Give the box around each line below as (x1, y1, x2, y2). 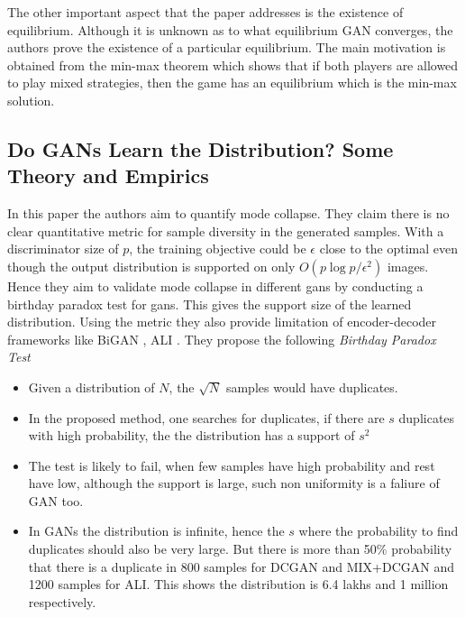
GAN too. (28, 491, 84, 510)
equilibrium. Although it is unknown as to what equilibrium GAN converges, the (7, 20, 453, 39)
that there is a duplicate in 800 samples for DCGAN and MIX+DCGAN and (28, 557, 455, 576)
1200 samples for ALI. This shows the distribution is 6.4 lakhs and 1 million (28, 575, 449, 594)
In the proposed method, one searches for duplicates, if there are (28, 408, 385, 427)
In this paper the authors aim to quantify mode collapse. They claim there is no (7, 204, 450, 223)
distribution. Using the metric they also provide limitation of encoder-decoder (7, 312, 437, 331)
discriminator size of (7, 239, 119, 258)
